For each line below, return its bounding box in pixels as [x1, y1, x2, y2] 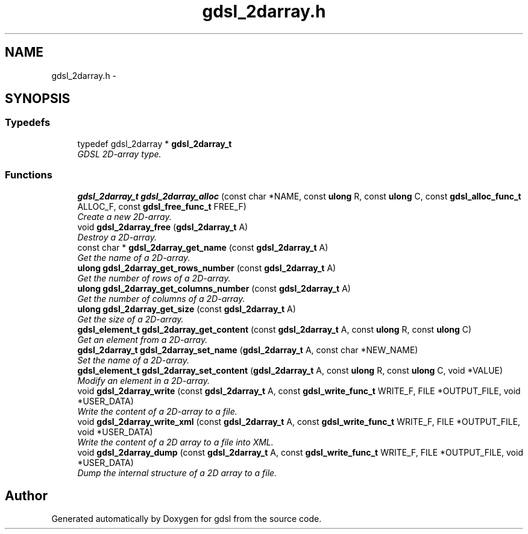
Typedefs [5, 116, 51, 129]
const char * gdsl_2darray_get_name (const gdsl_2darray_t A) [77, 242, 328, 253]
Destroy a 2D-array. [77, 231, 157, 242]
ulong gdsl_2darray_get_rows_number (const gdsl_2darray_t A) [77, 262, 336, 273]
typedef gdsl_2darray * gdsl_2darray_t [77, 138, 232, 149]
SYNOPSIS [5, 91, 71, 107]
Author [5, 488, 48, 503]
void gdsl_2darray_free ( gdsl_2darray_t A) [77, 221, 248, 232]
